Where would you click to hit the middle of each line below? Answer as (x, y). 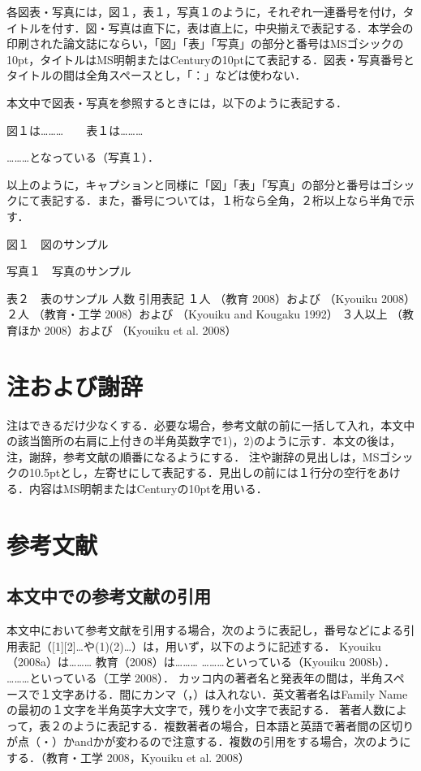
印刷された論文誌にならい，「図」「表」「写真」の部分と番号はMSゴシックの (205, 43)
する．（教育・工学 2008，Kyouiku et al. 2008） (128, 757)
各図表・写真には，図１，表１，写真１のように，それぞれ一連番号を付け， (205, 11)
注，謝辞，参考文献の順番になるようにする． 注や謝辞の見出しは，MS (193, 456)
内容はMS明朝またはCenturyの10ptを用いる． (148, 488)
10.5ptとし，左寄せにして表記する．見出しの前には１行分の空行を (203, 472)
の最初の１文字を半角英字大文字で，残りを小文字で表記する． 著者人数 (196, 710)
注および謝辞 (75, 385)
